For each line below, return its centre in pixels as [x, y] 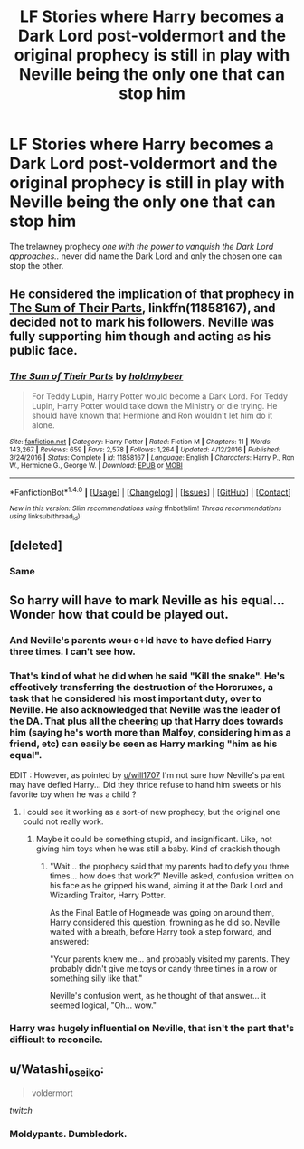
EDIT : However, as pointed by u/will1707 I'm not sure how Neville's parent [147, 774]
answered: [69, 941]
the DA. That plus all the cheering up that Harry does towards [147, 721]
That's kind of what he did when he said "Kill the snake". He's [147, 676]
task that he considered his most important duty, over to [136, 698]
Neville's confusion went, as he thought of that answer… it [158, 995]
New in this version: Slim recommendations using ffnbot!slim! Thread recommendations [146, 508]
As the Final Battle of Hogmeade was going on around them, [162, 912]
